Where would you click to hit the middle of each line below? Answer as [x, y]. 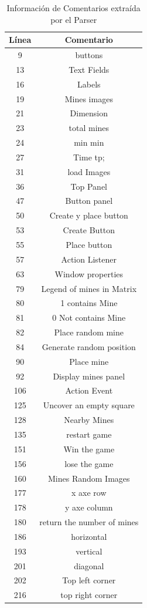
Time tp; [89, 157]
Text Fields [89, 69]
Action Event [89, 390]
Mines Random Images [89, 478]
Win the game [89, 449]
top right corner [89, 595]
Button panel [89, 201]
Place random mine [89, 332]
